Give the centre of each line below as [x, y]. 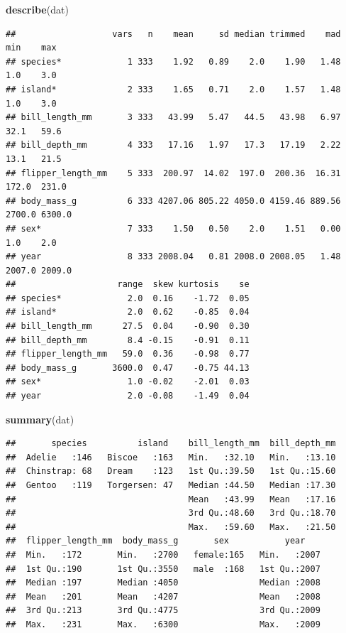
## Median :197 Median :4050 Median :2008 [163, 583]
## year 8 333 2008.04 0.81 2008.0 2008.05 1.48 [173, 257]
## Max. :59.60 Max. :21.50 [171, 527]
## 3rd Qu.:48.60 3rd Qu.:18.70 [171, 513]
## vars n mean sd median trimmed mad [173, 34]
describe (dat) [37, 9]
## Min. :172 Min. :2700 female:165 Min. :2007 [163, 554]
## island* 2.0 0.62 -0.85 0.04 [128, 312]
